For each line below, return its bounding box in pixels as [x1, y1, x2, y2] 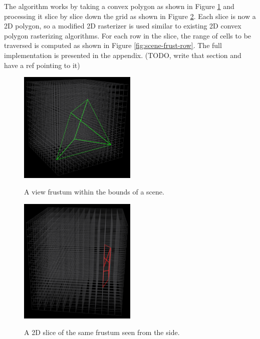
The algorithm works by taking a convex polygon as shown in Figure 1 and [4, 1, 234, 11]
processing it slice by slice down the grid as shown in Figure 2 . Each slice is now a [4, 10, 256, 21]
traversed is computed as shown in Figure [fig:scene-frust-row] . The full [4, 40, 222, 50]
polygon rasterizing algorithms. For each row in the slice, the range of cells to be [4, 30, 251, 40]
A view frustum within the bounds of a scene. [24, 186, 164, 197]
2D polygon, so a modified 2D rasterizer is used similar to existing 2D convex [4, 20, 241, 31]
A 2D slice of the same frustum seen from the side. [24, 327, 180, 337]
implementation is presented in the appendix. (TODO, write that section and [4, 49, 241, 60]
